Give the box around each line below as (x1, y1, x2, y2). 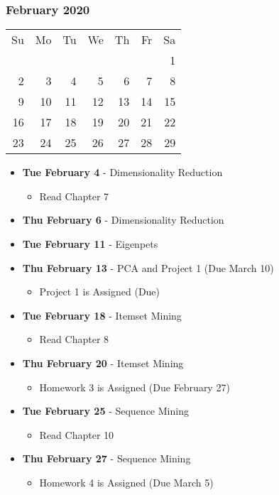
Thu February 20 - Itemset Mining (22, 355, 184, 370)
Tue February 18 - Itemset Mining (22, 308, 182, 322)
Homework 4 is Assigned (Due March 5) (39, 474, 214, 489)
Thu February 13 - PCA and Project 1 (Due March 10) (22, 260, 274, 275)
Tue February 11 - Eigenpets (22, 236, 158, 251)
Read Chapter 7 (39, 188, 109, 203)
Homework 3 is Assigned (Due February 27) (39, 379, 230, 394)
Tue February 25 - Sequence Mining (22, 403, 189, 418)
